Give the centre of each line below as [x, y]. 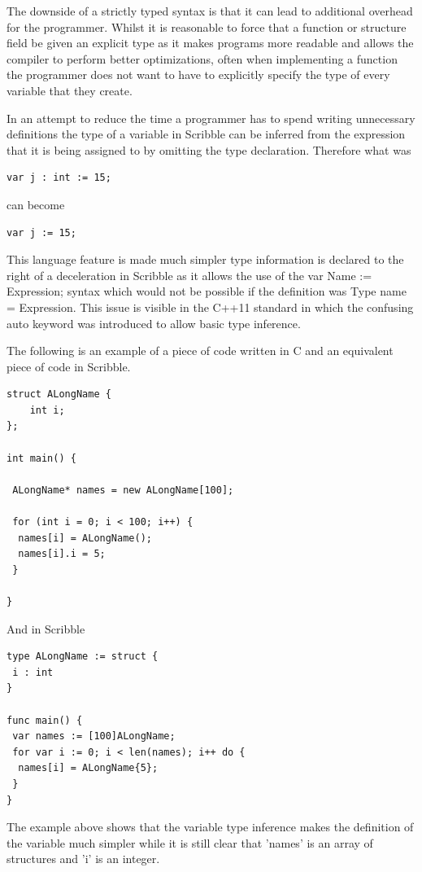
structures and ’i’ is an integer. [83, 859]
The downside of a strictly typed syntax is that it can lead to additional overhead [210, 11]
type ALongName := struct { [83, 657]
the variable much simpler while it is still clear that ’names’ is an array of [190, 842]
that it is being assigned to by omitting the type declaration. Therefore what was [209, 149]
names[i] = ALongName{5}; [88, 768]
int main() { [41, 458]
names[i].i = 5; [62, 554]
